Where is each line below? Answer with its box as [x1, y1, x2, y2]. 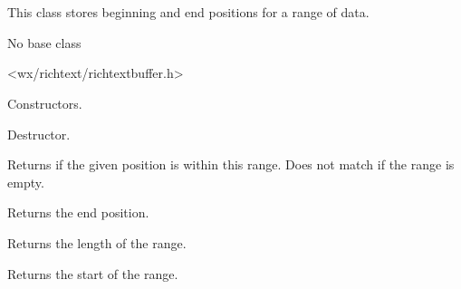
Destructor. [7, 124, 71, 143]
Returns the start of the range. [7, 264, 178, 283]
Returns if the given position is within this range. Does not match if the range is [7, 155, 455, 174]
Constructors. [7, 93, 82, 112]
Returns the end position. [7, 203, 149, 222]
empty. [7, 172, 44, 191]
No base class [7, 33, 82, 52]
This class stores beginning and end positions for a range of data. [7, 3, 370, 22]
